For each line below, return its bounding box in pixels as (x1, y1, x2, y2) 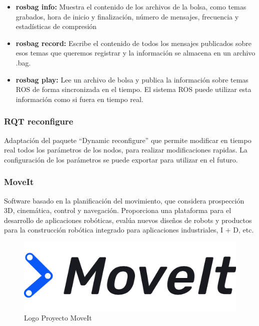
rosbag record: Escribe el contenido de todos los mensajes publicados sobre (15, 37, 251, 48)
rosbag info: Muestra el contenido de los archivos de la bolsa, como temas (15, 1, 246, 11)
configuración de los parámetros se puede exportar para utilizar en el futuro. (4, 154, 238, 164)
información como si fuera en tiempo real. (15, 93, 143, 104)
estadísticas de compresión (15, 21, 97, 31)
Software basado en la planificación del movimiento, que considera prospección (4, 195, 244, 205)
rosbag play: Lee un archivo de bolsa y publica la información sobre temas (15, 74, 248, 84)
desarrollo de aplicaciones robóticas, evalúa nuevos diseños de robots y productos (4, 214, 252, 225)
